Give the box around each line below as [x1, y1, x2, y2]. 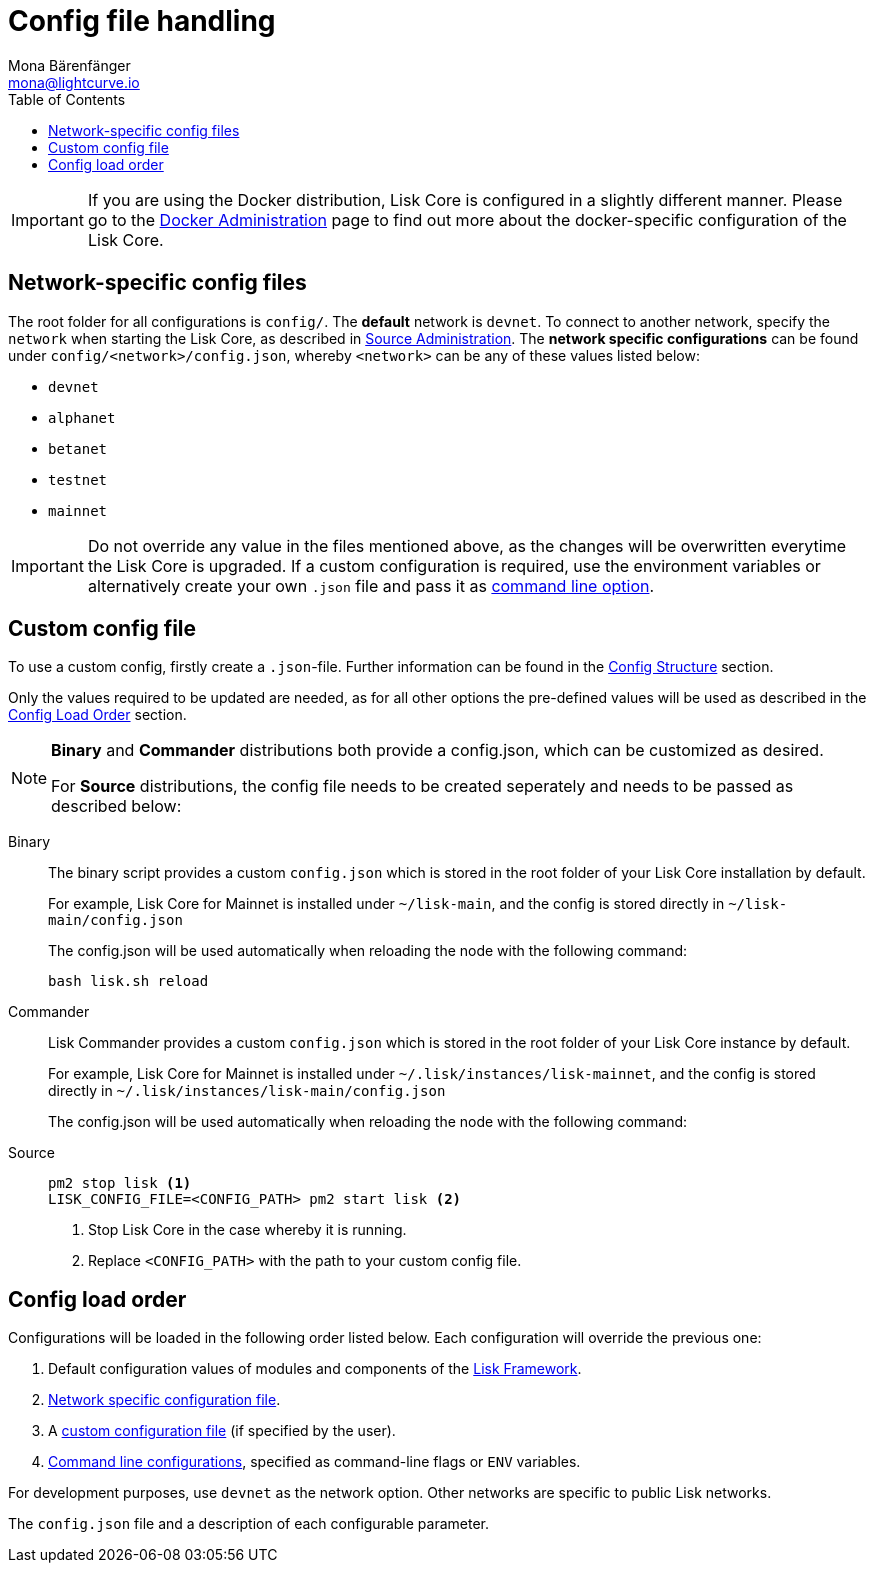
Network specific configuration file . [48, 1391, 281, 1409]
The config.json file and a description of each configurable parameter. [8, 1515, 489, 1533]
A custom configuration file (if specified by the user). [48, 1422, 396, 1440]
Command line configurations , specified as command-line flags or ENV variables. [48, 1453, 581, 1471]
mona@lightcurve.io [8, 73, 140, 91]
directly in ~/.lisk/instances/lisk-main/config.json [48, 1082, 446, 1100]
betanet [48, 440, 108, 457]
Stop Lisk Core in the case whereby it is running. [88, 1221, 407, 1239]
